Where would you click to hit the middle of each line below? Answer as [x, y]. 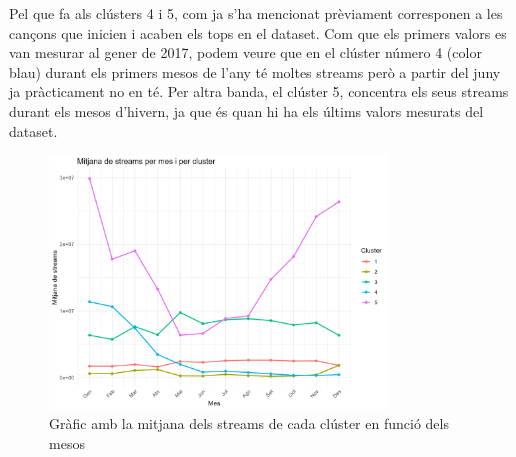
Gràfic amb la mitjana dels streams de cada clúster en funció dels [249, 423]
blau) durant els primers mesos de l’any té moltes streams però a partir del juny [255, 71]
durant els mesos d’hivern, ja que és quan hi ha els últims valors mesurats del [246, 110]
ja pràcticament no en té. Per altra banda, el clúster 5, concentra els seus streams [259, 91]
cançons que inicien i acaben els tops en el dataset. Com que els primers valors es [258, 32]
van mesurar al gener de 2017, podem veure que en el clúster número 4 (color [245, 52]
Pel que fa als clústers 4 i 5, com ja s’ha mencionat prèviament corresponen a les [256, 13]
